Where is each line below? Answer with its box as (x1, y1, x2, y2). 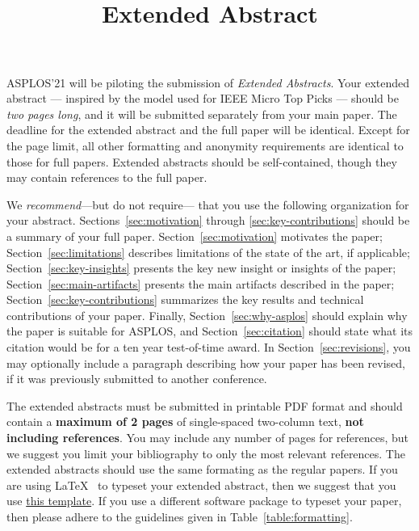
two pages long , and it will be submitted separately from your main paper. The (6, 105, 397, 122)
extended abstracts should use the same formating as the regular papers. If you (6, 461, 398, 478)
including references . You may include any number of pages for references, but (6, 429, 409, 446)
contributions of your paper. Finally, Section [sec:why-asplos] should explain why (6, 306, 408, 323)
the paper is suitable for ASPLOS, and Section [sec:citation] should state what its (6, 322, 413, 339)
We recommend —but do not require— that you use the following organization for (6, 196, 409, 213)
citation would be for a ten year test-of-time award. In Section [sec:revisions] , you (6, 339, 411, 356)
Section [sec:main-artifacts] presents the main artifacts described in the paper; (6, 275, 395, 292)
